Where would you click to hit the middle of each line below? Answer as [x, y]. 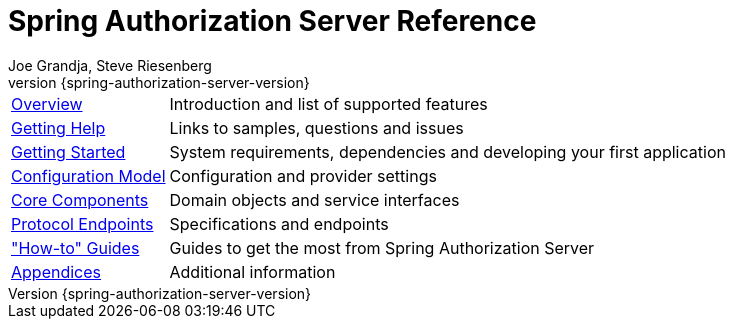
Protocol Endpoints [82, 223]
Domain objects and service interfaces [314, 199]
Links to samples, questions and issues [316, 127]
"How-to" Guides [75, 247]
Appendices [56, 271]
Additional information [252, 271]
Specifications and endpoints [279, 223]
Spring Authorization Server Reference [272, 21]
